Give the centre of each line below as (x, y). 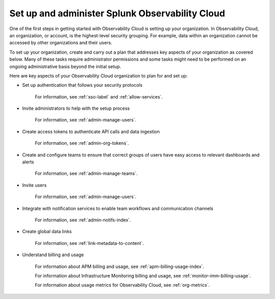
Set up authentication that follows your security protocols (82, 85)
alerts (28, 162)
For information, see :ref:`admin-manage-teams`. (86, 173)
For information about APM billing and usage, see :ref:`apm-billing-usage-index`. (120, 266)
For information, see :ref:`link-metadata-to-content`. (89, 243)
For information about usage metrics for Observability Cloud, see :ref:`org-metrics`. (122, 285)
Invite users (34, 185)
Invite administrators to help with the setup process (76, 108)
